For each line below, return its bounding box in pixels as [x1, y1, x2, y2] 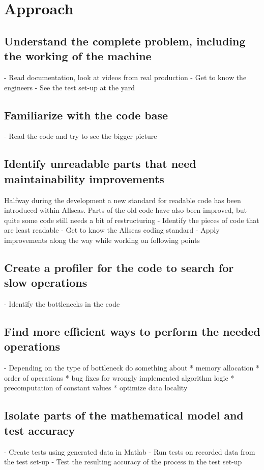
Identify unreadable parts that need [4, 156, 196, 171]
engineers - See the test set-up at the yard [4, 82, 135, 92]
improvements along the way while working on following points [4, 234, 200, 245]
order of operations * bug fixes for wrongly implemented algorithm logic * [4, 372, 234, 383]
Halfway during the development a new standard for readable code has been [4, 194, 241, 205]
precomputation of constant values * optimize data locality [4, 382, 188, 393]
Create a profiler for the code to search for [4, 259, 234, 275]
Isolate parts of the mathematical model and [4, 407, 244, 423]
